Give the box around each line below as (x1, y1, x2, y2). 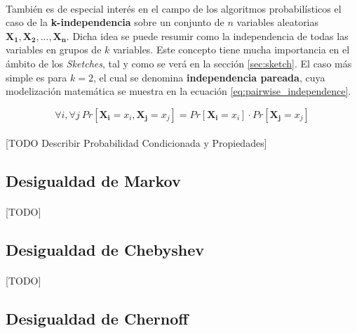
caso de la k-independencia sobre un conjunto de (6, 15, 224, 30)
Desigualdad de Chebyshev (6, 239, 205, 261)
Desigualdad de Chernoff (6, 308, 189, 329)
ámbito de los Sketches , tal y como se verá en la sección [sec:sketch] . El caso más (6, 55, 352, 70)
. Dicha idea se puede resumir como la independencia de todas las (66, 28, 349, 43)
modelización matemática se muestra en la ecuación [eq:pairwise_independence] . (6, 84, 351, 98)
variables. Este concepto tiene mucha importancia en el (112, 42, 350, 57)
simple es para (6, 70, 67, 84)
